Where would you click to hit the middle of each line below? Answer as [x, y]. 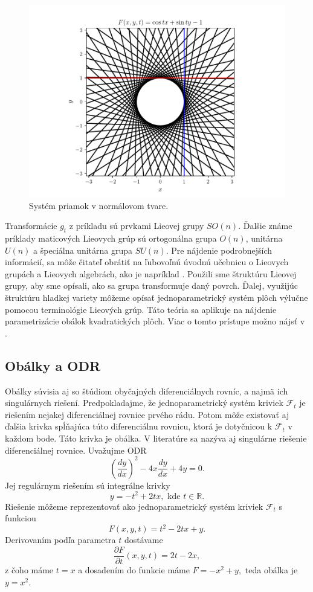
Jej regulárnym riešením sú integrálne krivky [88, 485]
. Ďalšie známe [265, 226]
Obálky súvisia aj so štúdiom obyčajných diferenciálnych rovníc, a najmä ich [147, 391]
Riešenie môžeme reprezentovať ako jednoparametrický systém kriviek [134, 506]
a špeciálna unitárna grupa [83, 250]
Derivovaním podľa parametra [60, 540]
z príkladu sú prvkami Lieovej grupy [137, 226]
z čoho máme [29, 570]
